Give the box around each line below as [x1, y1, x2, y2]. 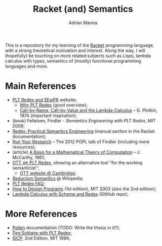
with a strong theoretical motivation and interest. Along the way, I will [5, 47, 146, 53]
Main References [5, 80, 77, 92]
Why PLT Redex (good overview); [19, 102, 88, 108]
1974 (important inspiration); [19, 112, 78, 118]
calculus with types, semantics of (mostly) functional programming [5, 58, 142, 64]
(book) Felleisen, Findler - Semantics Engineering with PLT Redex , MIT [12, 117, 156, 124]
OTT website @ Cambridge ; [19, 170, 77, 176]
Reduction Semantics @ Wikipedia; [12, 175, 84, 181]
